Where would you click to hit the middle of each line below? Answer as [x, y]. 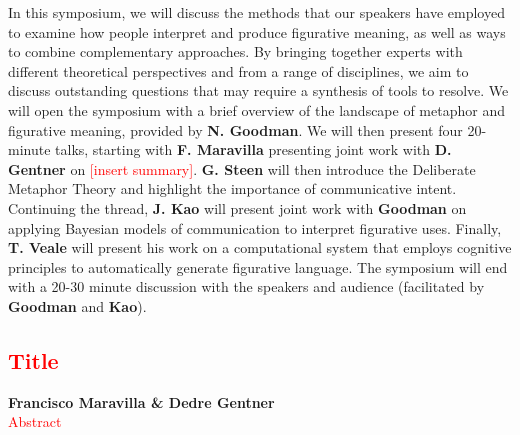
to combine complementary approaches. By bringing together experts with [235, 51]
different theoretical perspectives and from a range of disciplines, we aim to [238, 70]
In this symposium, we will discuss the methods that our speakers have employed [256, 12]
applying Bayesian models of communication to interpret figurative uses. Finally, [255, 227]
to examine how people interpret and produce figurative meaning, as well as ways [257, 31]
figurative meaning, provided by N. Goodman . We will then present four [235, 129]
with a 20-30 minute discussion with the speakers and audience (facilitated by [246, 286]
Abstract [35, 421]
